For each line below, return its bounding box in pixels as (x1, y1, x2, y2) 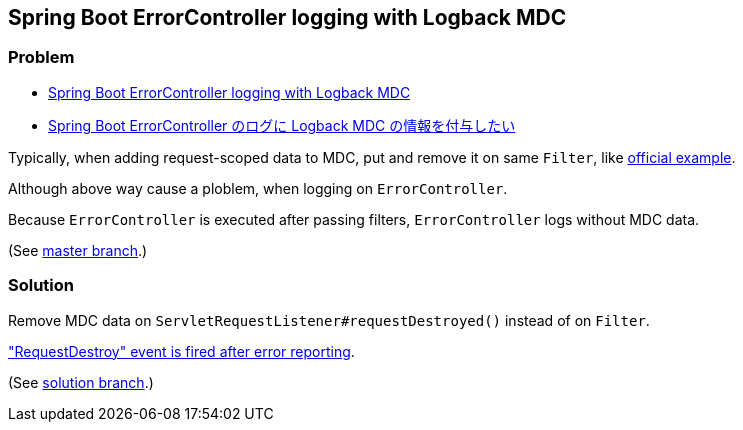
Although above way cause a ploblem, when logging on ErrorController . (8, 179, 508, 197)
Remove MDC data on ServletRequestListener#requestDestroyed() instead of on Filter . (8, 311, 650, 329)
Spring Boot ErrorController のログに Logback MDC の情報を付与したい (48, 116, 516, 134)
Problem (8, 47, 75, 68)
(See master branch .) (8, 241, 148, 259)
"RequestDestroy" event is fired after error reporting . (8, 342, 355, 360)
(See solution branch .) (8, 373, 154, 391)
